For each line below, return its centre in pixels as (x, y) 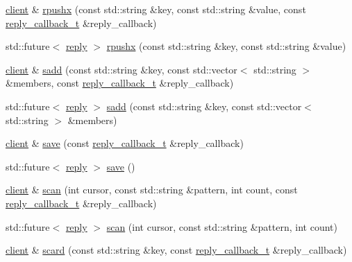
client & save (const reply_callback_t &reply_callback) (125, 143)
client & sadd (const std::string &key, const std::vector (121, 69)
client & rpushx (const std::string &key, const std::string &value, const (156, 9)
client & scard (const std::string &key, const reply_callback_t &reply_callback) (176, 250)
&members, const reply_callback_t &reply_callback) (120, 83)
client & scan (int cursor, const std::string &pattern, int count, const (152, 190)
